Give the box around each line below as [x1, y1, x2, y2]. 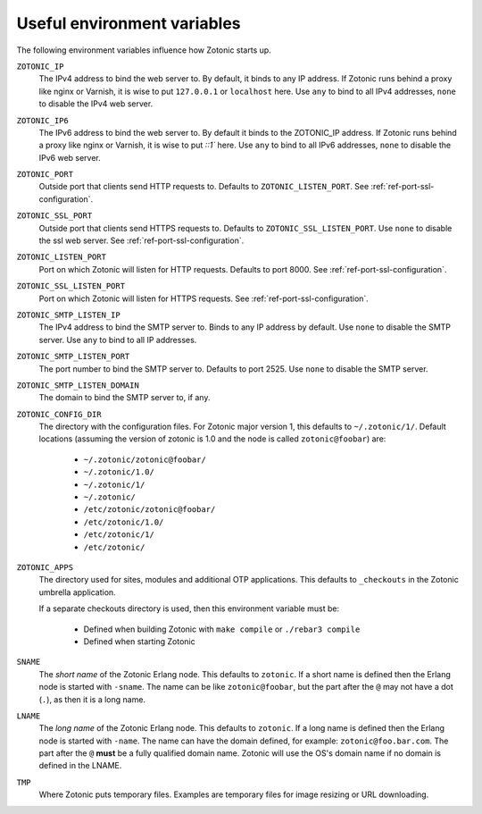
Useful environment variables [16, 13, 241, 33]
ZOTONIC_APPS [16, 563, 74, 572]
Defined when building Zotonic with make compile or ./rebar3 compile [83, 624, 361, 634]
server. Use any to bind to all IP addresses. [38, 334, 197, 345]
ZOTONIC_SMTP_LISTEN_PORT [16, 351, 130, 362]
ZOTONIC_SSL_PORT [16, 211, 93, 221]
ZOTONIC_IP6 [16, 115, 69, 125]
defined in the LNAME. [38, 760, 122, 771]
